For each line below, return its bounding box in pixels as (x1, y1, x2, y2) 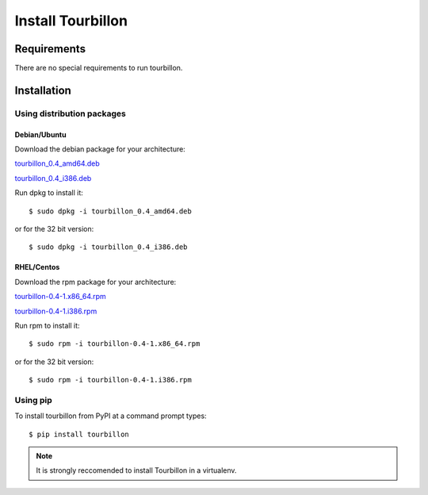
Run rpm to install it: (14, 320, 80, 330)
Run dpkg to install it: (14, 188, 83, 198)
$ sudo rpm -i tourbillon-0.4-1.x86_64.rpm (29, 340, 201, 348)
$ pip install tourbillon (29, 429, 130, 439)
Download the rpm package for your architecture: (14, 277, 177, 286)
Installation (14, 83, 71, 97)
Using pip (14, 394, 53, 405)
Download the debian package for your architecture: (14, 144, 185, 154)
